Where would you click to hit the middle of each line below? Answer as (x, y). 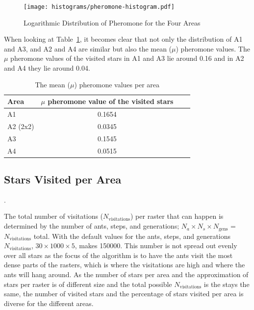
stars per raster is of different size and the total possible (88, 284)
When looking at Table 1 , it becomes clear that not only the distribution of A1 (123, 39)
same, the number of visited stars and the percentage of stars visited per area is (124, 294)
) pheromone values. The (213, 48)
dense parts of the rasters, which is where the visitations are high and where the (125, 265)
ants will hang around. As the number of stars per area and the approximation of (126, 274)
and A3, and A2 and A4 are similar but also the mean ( (88, 48)
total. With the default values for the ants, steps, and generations (132, 236)
